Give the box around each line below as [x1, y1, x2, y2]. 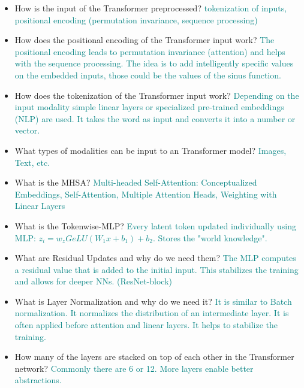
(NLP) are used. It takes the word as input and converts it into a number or [14, 112, 296, 125]
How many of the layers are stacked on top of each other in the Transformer [14, 350, 294, 363]
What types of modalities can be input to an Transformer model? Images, [14, 144, 287, 156]
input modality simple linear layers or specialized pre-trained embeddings [14, 101, 284, 113]
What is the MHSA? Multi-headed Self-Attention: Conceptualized [14, 176, 257, 189]
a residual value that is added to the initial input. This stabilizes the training [14, 263, 299, 275]
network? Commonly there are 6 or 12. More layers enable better [14, 362, 254, 374]
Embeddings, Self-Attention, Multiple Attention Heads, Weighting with [14, 187, 277, 200]
